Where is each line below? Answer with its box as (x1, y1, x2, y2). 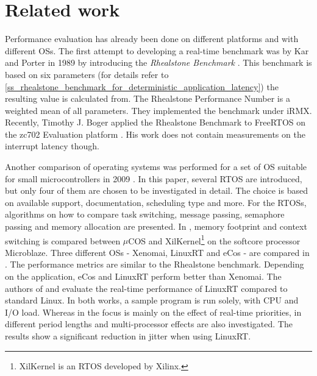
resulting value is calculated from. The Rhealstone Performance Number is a (5, 92, 290, 105)
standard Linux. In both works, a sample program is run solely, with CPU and (5, 294, 299, 307)
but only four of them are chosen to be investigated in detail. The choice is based (5, 184, 308, 197)
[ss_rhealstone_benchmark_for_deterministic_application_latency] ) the (5, 80, 279, 93)
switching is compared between (5, 234, 121, 247)
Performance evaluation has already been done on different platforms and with (5, 32, 299, 45)
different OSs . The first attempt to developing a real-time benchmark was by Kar (5, 44, 309, 57)
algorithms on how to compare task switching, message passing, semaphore (5, 208, 285, 221)
